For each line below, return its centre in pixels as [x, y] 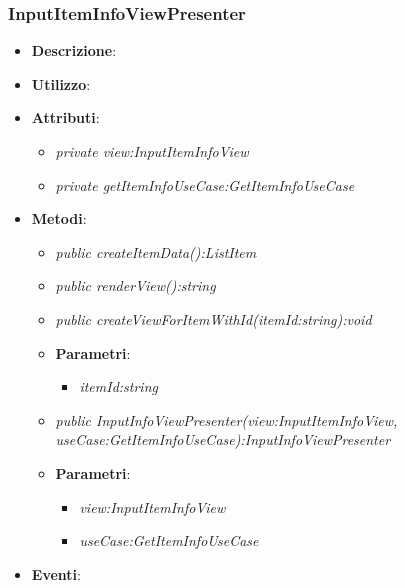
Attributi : [65, 117]
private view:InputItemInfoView [152, 151]
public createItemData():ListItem [156, 251]
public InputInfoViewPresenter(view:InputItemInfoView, [226, 419]
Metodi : [59, 218]
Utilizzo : [61, 83]
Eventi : [56, 573]
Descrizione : [74, 50]
